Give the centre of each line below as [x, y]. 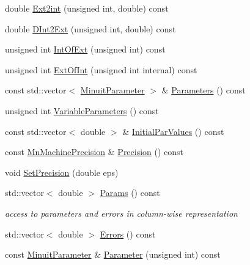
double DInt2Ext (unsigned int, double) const [90, 28]
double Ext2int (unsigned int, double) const [87, 8]
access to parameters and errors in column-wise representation [121, 213]
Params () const [130, 193]
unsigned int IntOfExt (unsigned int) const [85, 49]
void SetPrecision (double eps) [62, 172]
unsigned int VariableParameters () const [82, 110]
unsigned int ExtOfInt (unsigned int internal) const [101, 69]
